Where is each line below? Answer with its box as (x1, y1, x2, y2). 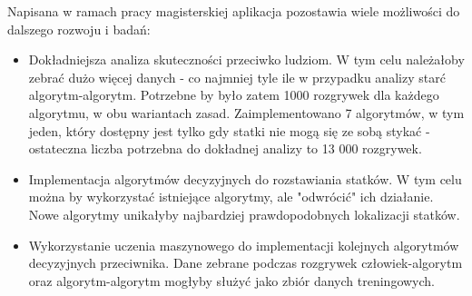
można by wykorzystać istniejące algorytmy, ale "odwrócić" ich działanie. (28, 187, 434, 206)
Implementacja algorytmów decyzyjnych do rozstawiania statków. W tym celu (28, 169, 462, 188)
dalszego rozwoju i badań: (7, 19, 151, 38)
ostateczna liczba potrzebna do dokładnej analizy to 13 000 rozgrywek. (28, 139, 422, 158)
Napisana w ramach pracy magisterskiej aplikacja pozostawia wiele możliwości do (7, 2, 460, 20)
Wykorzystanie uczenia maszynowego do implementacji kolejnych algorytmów (28, 235, 459, 254)
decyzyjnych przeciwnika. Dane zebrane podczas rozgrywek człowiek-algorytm (28, 253, 463, 272)
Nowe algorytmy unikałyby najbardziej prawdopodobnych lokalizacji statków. (28, 204, 460, 223)
